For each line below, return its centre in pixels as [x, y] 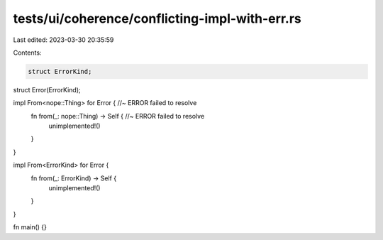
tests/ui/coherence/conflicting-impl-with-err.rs [157, 18]
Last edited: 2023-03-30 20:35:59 [63, 40]
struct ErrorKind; [60, 71]
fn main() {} [30, 227]
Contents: [27, 53]
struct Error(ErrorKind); [47, 89]
